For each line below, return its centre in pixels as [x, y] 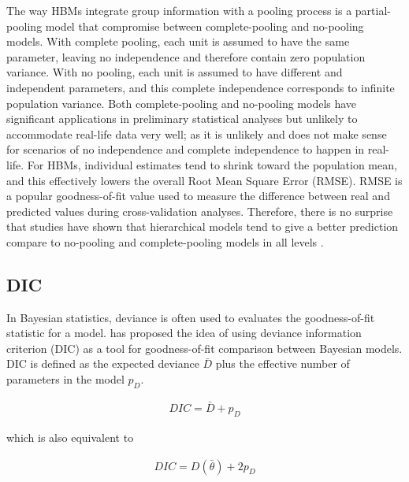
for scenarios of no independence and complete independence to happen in [186, 149]
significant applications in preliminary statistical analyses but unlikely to [182, 119]
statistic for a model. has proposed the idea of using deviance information [184, 333]
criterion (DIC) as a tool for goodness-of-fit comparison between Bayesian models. [204, 348]
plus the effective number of [283, 363]
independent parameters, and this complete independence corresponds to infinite [201, 87]
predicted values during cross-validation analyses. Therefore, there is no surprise [200, 211]
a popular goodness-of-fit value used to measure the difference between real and [198, 196]
